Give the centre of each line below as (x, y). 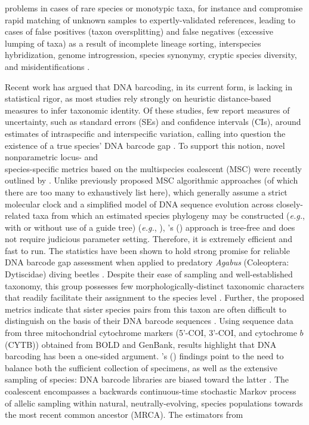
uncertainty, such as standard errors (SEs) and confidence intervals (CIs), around (153, 122)
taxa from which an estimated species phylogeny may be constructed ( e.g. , (169, 215)
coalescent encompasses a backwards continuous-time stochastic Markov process (151, 391)
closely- (290, 204)
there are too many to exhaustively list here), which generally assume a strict (146, 192)
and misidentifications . (47, 66)
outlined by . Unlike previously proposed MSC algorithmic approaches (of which (152, 180)
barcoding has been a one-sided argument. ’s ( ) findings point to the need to (144, 356)
